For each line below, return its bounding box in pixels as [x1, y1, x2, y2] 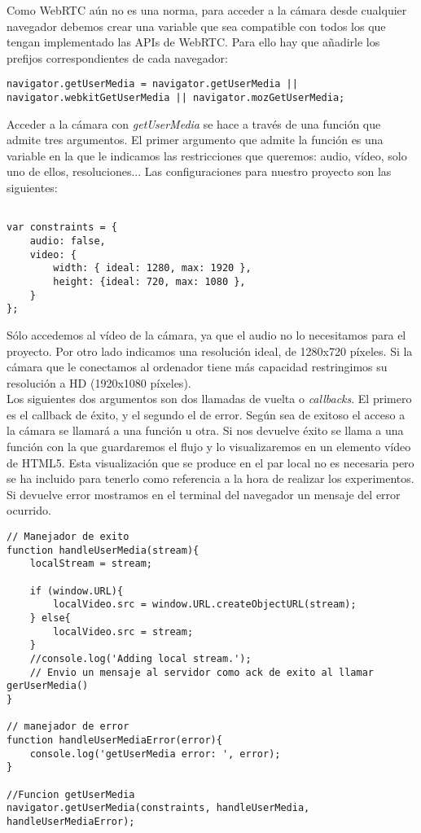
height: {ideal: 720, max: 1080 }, [53, 275, 246, 287]
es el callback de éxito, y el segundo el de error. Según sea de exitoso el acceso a [7, 406, 406, 423]
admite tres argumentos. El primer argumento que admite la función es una [7, 131, 384, 148]
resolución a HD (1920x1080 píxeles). [7, 374, 191, 391]
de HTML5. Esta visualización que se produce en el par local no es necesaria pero [7, 454, 414, 471]
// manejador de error [7, 721, 129, 733]
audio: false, [29, 235, 106, 247]
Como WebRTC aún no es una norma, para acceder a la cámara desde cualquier [7, 2, 407, 18]
